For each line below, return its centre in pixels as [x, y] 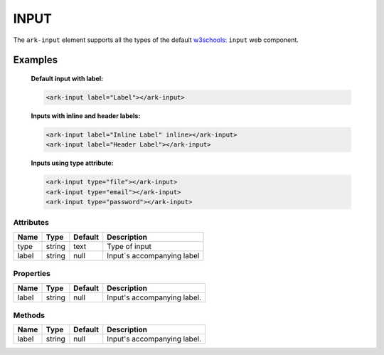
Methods [29, 315]
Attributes [31, 223]
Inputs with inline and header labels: [86, 116]
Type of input [129, 246]
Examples [36, 60]
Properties [32, 274]
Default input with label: [67, 78]
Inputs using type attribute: [72, 163]
